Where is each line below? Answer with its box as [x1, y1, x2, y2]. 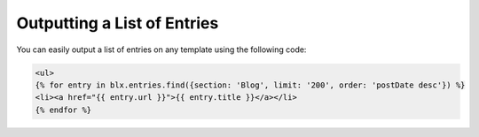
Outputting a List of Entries [16, 13, 219, 33]
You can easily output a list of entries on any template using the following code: [16, 44, 307, 55]
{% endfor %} [35, 104, 92, 115]
